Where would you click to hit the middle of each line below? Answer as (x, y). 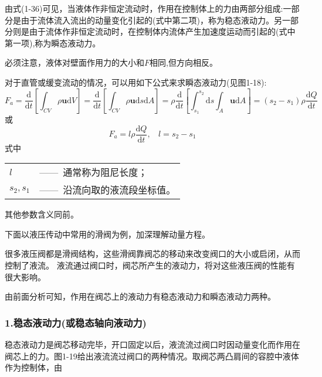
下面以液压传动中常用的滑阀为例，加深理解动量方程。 (107, 234)
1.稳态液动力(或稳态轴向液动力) (76, 322)
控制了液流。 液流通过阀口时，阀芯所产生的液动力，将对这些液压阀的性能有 (150, 265)
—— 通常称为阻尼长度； (94, 172)
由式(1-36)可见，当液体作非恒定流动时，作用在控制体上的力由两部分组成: (144, 8)
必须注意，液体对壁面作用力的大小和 (74, 62)
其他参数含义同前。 (42, 214)
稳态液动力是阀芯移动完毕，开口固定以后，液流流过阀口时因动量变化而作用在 (152, 344)
